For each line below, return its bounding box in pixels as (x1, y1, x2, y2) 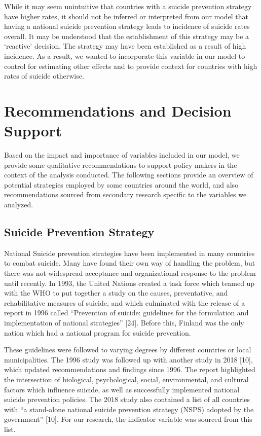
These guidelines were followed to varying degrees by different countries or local (4, 344, 251, 355)
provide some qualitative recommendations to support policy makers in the (4, 159, 237, 170)
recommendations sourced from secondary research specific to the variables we (4, 189, 247, 200)
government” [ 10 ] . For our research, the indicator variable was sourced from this (4, 414, 252, 424)
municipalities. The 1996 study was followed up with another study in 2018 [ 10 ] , (4, 354, 253, 365)
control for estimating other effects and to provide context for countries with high (4, 60, 257, 71)
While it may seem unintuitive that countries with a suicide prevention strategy (4, 1, 252, 11)
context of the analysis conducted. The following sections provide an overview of (4, 169, 253, 180)
